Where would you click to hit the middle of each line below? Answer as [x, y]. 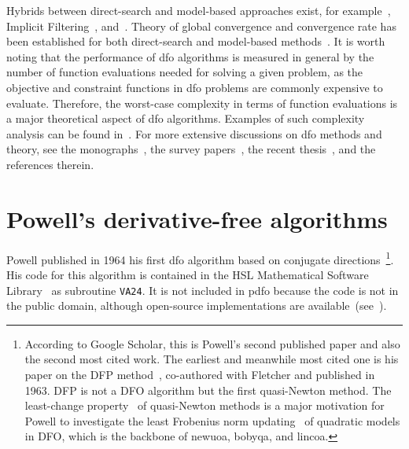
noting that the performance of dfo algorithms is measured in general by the [190, 56]
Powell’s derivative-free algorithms [197, 218]
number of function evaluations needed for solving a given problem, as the [185, 72]
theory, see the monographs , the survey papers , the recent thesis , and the [191, 149]
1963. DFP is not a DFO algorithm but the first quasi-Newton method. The [208, 390]
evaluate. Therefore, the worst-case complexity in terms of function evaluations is [202, 103]
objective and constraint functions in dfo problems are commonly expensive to [195, 87]
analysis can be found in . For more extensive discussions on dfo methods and [194, 133]
